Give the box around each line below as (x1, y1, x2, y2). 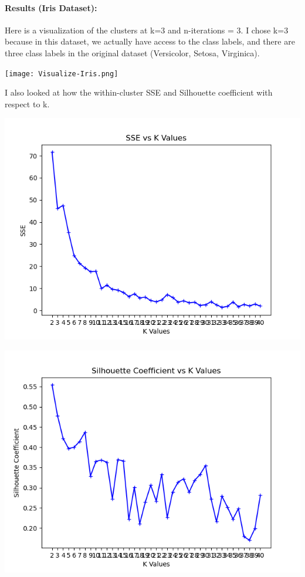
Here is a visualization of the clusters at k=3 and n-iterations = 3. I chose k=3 (5, 23, 289, 36)
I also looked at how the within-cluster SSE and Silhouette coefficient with (5, 86, 273, 99)
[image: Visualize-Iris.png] (5, 69, 118, 78)
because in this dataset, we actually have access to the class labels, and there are (5, 35, 295, 47)
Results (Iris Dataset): (5, 1, 97, 13)
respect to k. (5, 97, 50, 110)
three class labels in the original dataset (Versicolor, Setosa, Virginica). (5, 46, 260, 59)
